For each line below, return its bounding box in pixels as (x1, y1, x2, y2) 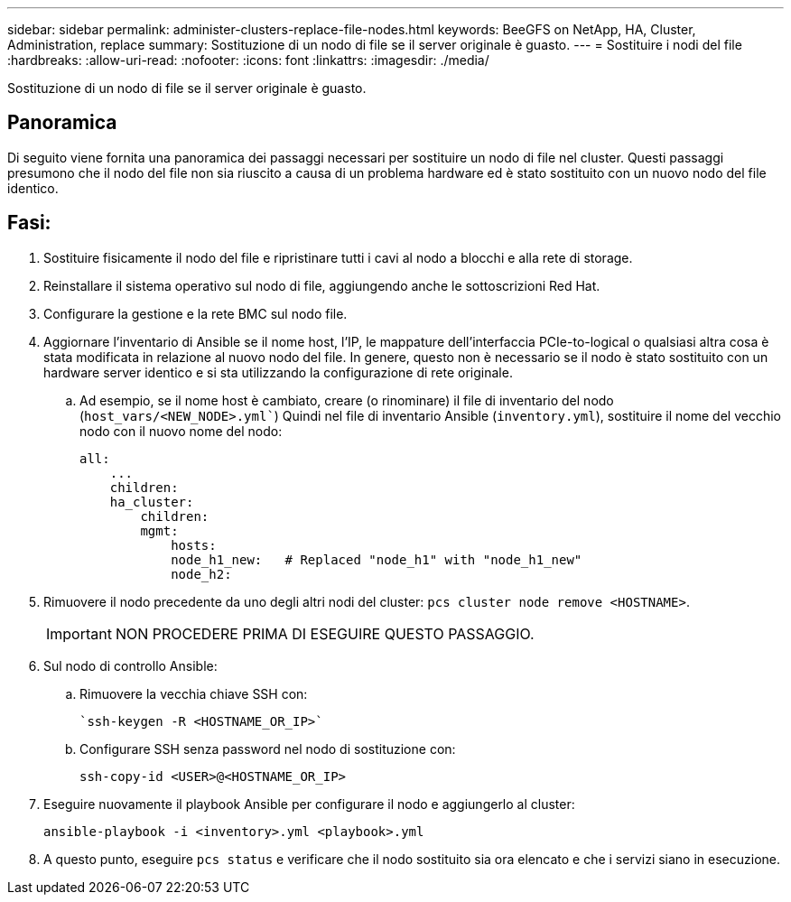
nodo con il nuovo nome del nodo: (79, 423, 283, 439)
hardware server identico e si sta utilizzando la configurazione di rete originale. (43, 364, 513, 380)
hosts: (171, 537, 217, 553)
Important (46, 624, 112, 643)
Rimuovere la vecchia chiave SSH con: (79, 685, 308, 702)
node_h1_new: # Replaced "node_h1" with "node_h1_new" (171, 552, 582, 567)
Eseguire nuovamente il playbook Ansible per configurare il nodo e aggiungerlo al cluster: (43, 795, 575, 812)
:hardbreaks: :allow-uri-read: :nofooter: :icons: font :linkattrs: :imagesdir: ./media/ (7, 52, 489, 68)
